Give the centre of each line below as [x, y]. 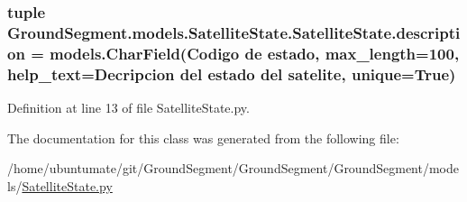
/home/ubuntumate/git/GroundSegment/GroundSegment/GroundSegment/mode [233, 168]
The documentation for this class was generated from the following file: [203, 138]
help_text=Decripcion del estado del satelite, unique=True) [232, 73]
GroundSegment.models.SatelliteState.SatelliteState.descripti [234, 32]
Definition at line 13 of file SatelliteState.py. [128, 107]
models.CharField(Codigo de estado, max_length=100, [255, 53]
